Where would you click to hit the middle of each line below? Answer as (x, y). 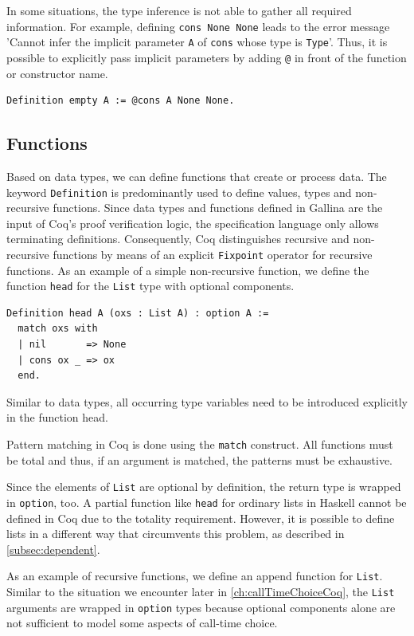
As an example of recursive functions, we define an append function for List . (195, 576)
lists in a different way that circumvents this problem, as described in (176, 534)
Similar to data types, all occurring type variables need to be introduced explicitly (207, 401)
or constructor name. (57, 73)
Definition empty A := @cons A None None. (121, 101)
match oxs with (58, 329)
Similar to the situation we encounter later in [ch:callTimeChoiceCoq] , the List (201, 592)
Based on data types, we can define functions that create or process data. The (197, 176)
